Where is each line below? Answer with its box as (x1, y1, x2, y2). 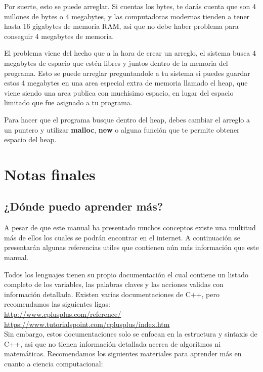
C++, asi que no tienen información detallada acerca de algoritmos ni (4, 338, 221, 349)
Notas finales (4, 163, 96, 184)
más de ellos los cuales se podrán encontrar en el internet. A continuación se (4, 232, 240, 242)
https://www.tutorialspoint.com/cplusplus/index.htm (4, 318, 170, 329)
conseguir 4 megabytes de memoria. (4, 30, 114, 41)
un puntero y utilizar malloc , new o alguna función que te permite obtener (4, 124, 240, 135)
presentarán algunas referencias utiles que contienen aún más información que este (4, 242, 259, 253)
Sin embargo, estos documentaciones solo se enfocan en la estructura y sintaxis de (4, 328, 257, 339)
